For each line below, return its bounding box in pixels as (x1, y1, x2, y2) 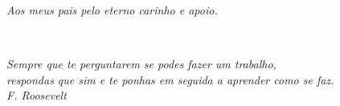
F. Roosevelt (6, 87, 67, 104)
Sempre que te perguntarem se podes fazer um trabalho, (6, 55, 277, 72)
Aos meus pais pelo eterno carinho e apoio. (6, 2, 218, 18)
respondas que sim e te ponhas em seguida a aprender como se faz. (6, 71, 334, 88)
